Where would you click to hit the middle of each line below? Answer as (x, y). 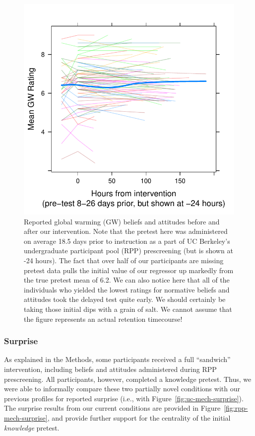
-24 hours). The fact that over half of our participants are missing (124, 260)
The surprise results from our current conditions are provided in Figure (112, 408)
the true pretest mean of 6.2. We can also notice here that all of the (127, 280)
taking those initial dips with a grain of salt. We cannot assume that (128, 309)
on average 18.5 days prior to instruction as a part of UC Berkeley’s (127, 241)
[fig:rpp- (236, 408)
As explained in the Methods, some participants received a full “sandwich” (117, 359)
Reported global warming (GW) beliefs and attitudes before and (122, 221)
